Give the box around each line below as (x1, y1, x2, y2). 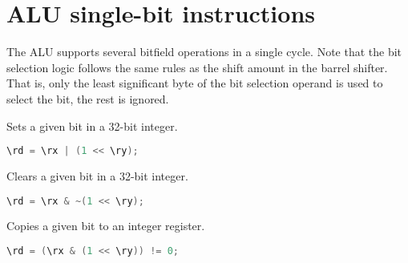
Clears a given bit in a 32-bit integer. (6, 167, 188, 184)
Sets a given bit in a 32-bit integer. (6, 117, 178, 134)
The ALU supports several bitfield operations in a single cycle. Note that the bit (6, 43, 402, 60)
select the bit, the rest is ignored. (6, 90, 169, 107)
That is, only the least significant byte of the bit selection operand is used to (6, 75, 383, 91)
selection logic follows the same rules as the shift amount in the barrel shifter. (6, 59, 388, 75)
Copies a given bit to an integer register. (6, 217, 205, 234)
